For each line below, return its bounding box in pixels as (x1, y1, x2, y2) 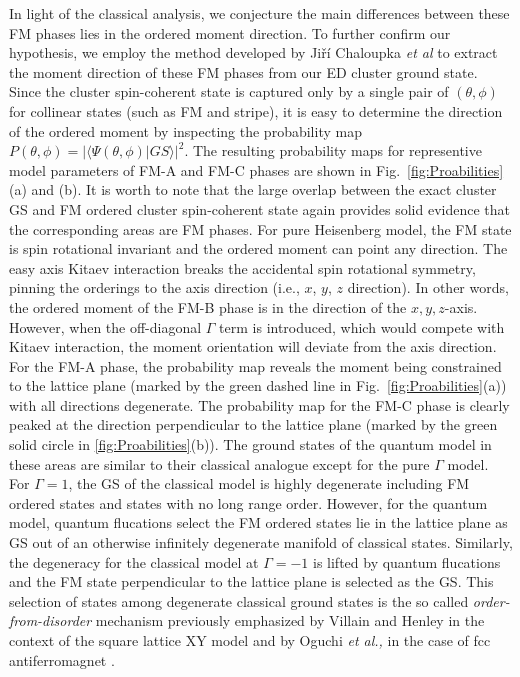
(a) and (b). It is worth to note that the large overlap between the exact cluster (9, 179, 497, 200)
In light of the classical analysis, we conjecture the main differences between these (9, 3, 510, 23)
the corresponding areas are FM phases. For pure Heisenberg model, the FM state (9, 218, 512, 239)
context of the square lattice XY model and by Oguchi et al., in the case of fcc (9, 630, 491, 650)
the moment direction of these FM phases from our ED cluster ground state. (9, 61, 478, 82)
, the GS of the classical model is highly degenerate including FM (68, 473, 470, 494)
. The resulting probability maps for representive (184, 140, 482, 161)
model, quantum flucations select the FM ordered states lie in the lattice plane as (9, 512, 508, 533)
